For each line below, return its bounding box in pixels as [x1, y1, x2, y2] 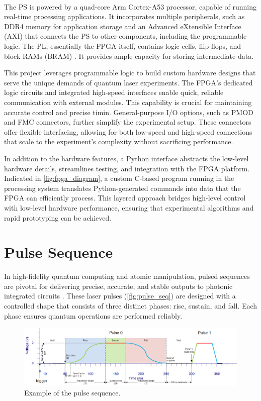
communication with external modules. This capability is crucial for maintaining [4, 97, 252, 107]
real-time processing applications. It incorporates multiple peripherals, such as [4, 11, 245, 22]
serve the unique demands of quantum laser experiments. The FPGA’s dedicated [4, 77, 253, 87]
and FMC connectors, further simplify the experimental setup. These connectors [4, 117, 251, 127]
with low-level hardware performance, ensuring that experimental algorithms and [4, 202, 254, 213]
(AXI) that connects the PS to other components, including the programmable [4, 31, 247, 41]
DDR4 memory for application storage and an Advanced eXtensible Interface [4, 21, 241, 31]
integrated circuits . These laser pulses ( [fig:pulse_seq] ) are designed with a [4, 290, 236, 301]
